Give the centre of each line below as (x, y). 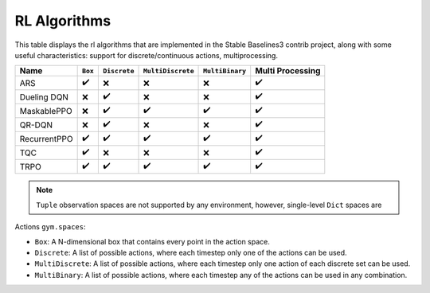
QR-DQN (36, 125)
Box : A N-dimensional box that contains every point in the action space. (152, 241)
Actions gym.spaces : (50, 227)
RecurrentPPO (46, 139)
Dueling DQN (44, 97)
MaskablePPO (46, 111)
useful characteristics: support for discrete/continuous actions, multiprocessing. (147, 55)
